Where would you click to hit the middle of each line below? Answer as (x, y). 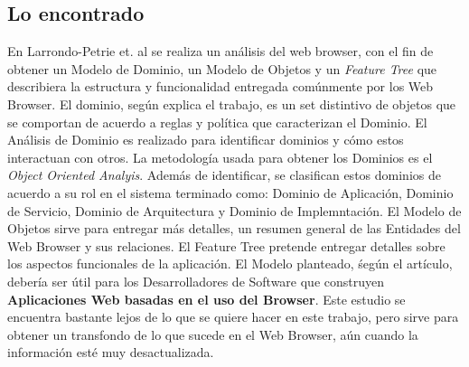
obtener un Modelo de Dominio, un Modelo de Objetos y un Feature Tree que (222, 68)
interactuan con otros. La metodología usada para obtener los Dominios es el (220, 157)
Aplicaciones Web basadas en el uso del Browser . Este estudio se (206, 299)
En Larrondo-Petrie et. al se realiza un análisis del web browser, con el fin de (220, 51)
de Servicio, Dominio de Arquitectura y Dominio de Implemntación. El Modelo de (234, 210)
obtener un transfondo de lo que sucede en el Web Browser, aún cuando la (213, 334)
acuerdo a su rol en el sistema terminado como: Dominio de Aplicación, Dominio (230, 192)
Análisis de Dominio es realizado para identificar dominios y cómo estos (206, 140)
